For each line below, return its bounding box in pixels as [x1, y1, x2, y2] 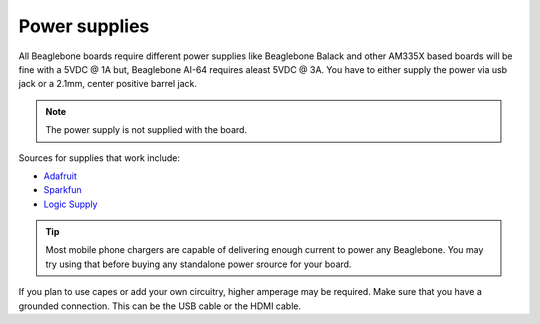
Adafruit [43, 170, 77, 182]
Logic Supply [43, 198, 98, 210]
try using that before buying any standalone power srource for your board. [45, 258, 352, 270]
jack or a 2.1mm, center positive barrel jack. [18, 78, 198, 90]
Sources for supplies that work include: [18, 151, 180, 164]
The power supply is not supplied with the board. [45, 124, 248, 136]
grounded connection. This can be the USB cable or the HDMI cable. [18, 300, 302, 312]
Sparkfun [43, 184, 82, 196]
